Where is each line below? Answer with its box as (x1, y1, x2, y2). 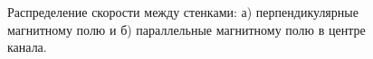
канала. (7, 38, 47, 56)
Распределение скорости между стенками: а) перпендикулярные (7, 3, 359, 21)
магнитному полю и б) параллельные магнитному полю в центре (7, 20, 366, 38)
